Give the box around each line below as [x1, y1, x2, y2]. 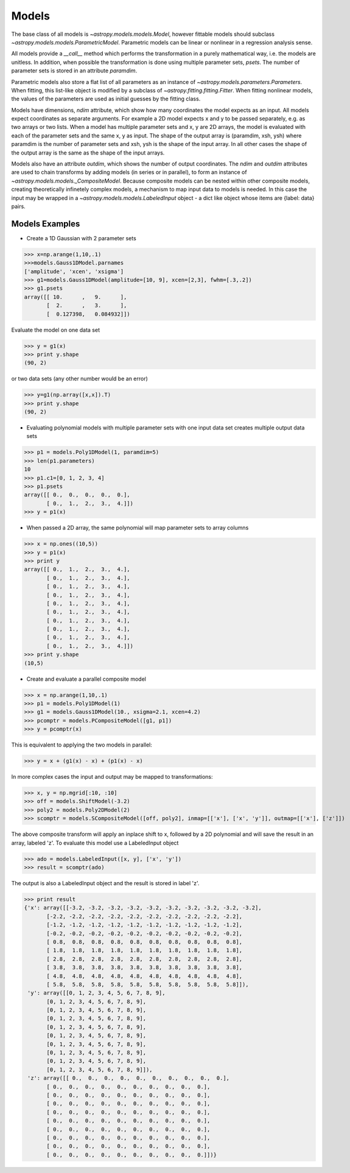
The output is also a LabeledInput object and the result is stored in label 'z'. [11, 880, 200, 886]
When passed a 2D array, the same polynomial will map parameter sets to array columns [26, 524, 249, 532]
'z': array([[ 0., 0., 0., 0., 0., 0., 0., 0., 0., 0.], [27, 1074, 230, 1082]
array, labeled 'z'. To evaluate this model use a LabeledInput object [11, 839, 179, 846]
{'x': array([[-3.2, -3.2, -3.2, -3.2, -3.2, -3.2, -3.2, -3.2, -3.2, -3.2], [24, 904, 262, 911]
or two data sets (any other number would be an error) [11, 375, 149, 383]
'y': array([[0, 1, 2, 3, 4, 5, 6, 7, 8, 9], [27, 989, 166, 997]
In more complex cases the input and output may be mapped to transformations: [11, 773, 213, 781]
